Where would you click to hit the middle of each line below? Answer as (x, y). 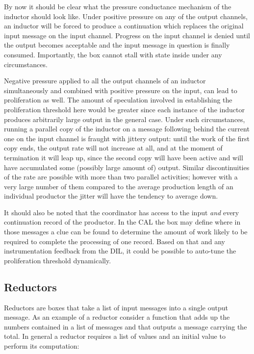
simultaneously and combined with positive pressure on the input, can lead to (121, 90)
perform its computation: (42, 346)
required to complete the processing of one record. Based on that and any (114, 241)
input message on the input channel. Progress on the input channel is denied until (127, 35)
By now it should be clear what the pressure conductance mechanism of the (118, 6)
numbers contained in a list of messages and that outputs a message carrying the (126, 326)
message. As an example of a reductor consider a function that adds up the (117, 317)
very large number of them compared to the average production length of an (119, 186)
